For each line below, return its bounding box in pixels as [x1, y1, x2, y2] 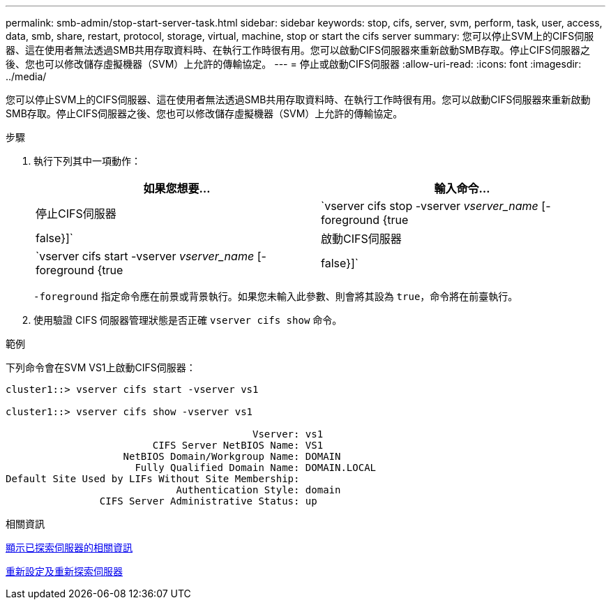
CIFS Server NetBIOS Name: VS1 [152, 440, 324, 451]
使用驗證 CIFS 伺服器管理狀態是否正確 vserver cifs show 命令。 [33, 314, 342, 326]
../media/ [6, 70, 47, 82]
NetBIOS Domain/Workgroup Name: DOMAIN [123, 451, 341, 462]
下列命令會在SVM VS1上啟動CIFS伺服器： [6, 361, 196, 373]
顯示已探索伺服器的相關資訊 [6, 541, 133, 553]
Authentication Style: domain [176, 484, 341, 495]
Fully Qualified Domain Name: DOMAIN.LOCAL [135, 462, 377, 473]
